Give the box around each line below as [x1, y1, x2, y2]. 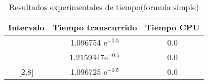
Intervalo [8, 21, 45, 33]
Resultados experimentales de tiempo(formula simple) [9, 1, 199, 13]
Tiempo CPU [145, 21, 200, 33]
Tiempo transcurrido [52, 21, 137, 33]
